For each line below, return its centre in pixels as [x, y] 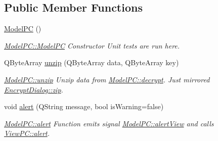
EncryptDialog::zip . [34, 89]
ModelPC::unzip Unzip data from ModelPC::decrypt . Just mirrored [107, 79]
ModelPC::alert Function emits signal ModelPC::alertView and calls [109, 123]
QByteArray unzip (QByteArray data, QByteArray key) [92, 62]
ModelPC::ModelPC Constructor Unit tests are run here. [92, 45]
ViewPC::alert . [27, 133]
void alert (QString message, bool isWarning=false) [84, 106]
